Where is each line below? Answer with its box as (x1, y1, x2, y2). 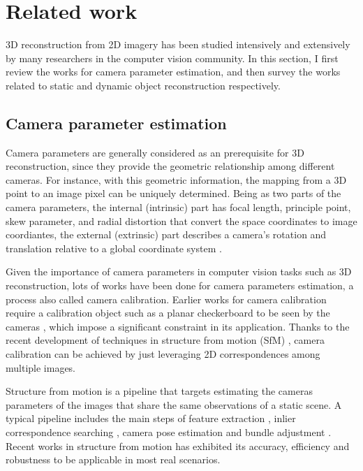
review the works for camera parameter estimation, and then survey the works (6, 64, 341, 79)
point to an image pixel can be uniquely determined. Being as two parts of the (6, 186, 341, 201)
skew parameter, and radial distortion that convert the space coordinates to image (6, 213, 357, 228)
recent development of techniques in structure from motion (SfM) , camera (6, 333, 325, 347)
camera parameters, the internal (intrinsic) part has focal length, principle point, (6, 200, 351, 215)
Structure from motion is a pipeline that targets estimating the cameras (6, 384, 313, 398)
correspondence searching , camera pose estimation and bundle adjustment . (6, 424, 332, 439)
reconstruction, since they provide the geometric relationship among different (6, 159, 335, 173)
